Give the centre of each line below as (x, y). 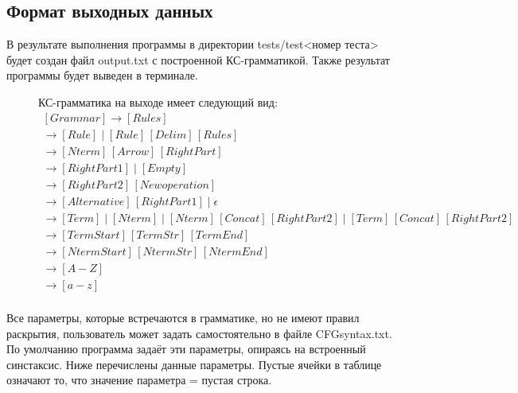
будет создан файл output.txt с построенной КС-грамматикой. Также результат (198, 59)
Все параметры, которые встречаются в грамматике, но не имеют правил (183, 317)
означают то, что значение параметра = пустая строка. (139, 380)
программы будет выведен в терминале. (102, 75)
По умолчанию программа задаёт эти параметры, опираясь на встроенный (186, 349)
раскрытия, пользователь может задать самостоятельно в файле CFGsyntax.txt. (199, 333)
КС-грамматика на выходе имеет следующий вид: (158, 101)
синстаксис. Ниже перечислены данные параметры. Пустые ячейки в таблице (194, 364)
